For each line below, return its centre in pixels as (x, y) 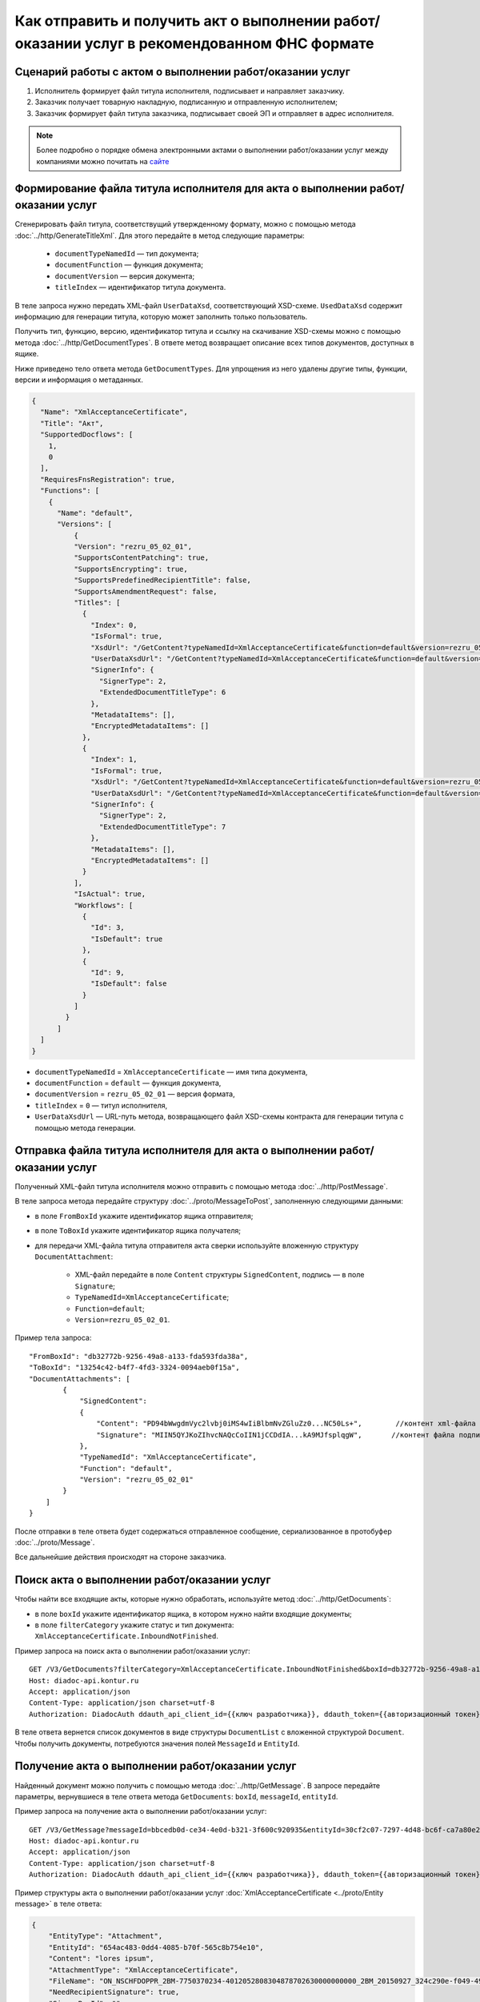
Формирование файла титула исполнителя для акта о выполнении (191, 188)
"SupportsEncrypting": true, (130, 569)
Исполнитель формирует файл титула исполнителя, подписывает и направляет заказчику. (190, 90)
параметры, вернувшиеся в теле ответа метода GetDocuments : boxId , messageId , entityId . (176, 1796)
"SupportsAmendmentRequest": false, (145, 591)
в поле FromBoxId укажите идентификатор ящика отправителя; (144, 1216)
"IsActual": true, (110, 894)
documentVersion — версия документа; (125, 275)
